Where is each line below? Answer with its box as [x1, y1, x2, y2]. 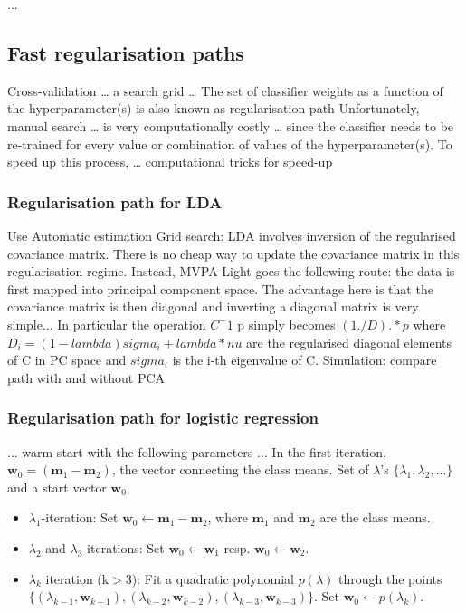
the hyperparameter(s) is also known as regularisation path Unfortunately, [7, 99, 420, 118]
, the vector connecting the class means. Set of [111, 460, 369, 479]
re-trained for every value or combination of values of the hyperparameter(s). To [7, 134, 452, 153]
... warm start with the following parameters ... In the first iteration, [7, 442, 386, 461]
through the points [338, 569, 442, 588]
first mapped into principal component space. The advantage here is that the [7, 279, 433, 298]
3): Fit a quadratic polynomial [125, 569, 295, 588]
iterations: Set [87, 538, 165, 557]
